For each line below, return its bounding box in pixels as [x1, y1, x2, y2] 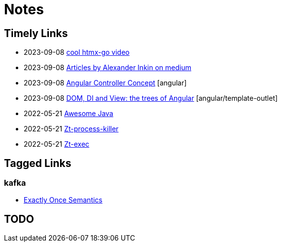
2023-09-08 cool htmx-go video [24, 48, 130, 57]
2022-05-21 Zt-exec [24, 140, 90, 149]
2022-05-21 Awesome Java [24, 109, 113, 118]
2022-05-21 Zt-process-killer [24, 124, 119, 133]
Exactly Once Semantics [24, 196, 103, 205]
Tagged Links [4, 157, 71, 169]
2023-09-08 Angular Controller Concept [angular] [24, 79, 187, 87]
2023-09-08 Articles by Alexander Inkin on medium [24, 63, 191, 72]
